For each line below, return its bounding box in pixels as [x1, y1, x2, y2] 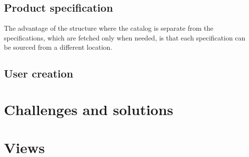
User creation [4, 66, 74, 81]
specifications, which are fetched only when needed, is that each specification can [4, 32, 246, 42]
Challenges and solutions [4, 99, 173, 119]
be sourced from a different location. [4, 42, 113, 52]
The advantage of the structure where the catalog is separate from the [4, 23, 213, 33]
